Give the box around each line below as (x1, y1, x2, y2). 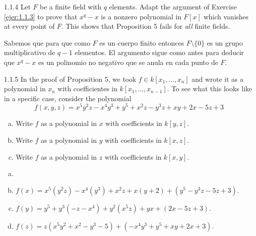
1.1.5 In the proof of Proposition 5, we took (4, 73, 136, 84)
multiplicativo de (4, 47, 56, 58)
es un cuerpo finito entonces (99, 37, 184, 48)
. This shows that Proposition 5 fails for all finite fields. (61, 21, 230, 31)
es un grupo (207, 37, 243, 48)
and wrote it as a (192, 73, 244, 84)
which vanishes (203, 11, 249, 21)
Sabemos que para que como (4, 37, 90, 48)
